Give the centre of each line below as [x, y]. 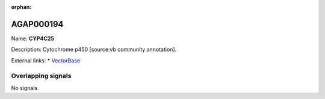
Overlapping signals [41, 76]
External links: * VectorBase [46, 61]
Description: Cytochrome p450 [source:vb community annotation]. [94, 49]
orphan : [21, 7]
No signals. [25, 88]
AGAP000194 [37, 24]
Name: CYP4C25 [32, 38]
